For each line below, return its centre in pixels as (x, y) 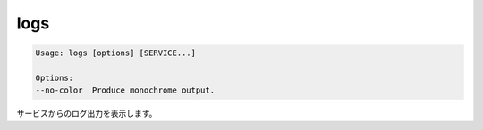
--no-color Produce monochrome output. (125, 90)
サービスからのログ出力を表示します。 (87, 114)
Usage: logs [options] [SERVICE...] (116, 53)
